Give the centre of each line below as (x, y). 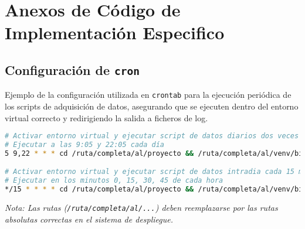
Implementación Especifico (115, 33)
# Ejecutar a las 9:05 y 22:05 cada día (85, 145)
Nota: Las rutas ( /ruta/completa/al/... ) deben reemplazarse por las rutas (141, 208)
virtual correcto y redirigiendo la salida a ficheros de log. (106, 117)
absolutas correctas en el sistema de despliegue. (89, 219)
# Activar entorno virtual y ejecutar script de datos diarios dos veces (152, 136)
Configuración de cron (72, 69)
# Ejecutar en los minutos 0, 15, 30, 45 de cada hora (114, 181)
